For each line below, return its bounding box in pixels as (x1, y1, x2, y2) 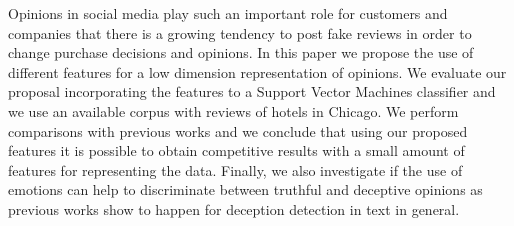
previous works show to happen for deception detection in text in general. (8, 198, 460, 219)
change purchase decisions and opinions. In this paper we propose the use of (8, 42, 474, 63)
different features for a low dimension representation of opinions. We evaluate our (8, 61, 507, 82)
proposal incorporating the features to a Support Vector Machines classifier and (8, 81, 496, 102)
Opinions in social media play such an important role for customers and (8, 3, 448, 23)
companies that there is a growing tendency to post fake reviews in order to (8, 22, 472, 43)
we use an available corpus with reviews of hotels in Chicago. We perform (8, 100, 459, 121)
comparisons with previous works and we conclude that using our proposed (8, 120, 468, 141)
